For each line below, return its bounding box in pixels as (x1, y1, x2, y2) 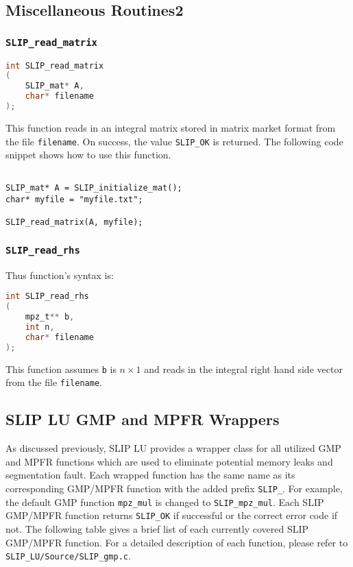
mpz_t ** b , (25, 312, 75, 322)
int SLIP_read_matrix (5, 60, 104, 71)
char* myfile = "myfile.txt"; (5, 195, 143, 205)
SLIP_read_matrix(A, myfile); (5, 217, 143, 228)
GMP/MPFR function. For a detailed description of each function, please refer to (5, 535, 348, 549)
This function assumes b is (5, 361, 117, 376)
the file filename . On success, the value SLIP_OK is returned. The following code (5, 134, 343, 148)
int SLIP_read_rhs (5, 291, 89, 302)
